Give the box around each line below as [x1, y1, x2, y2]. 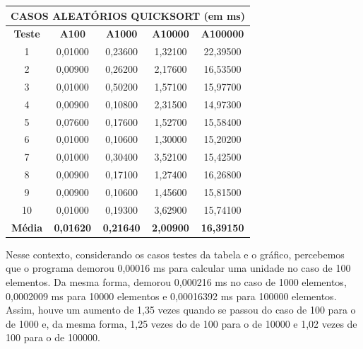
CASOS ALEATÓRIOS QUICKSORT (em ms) [11, 8, 245, 23]
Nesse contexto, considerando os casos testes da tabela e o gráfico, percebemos [6, 246, 345, 261]
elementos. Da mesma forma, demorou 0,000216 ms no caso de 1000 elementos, [6, 274, 347, 289]
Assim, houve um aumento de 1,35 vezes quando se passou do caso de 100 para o [6, 302, 356, 317]
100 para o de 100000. [6, 330, 100, 345]
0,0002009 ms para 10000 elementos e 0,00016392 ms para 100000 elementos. [6, 288, 337, 303]
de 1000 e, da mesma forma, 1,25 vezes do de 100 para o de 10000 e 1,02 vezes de [6, 316, 357, 331]
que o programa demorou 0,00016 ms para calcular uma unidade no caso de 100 [6, 261, 351, 275]
